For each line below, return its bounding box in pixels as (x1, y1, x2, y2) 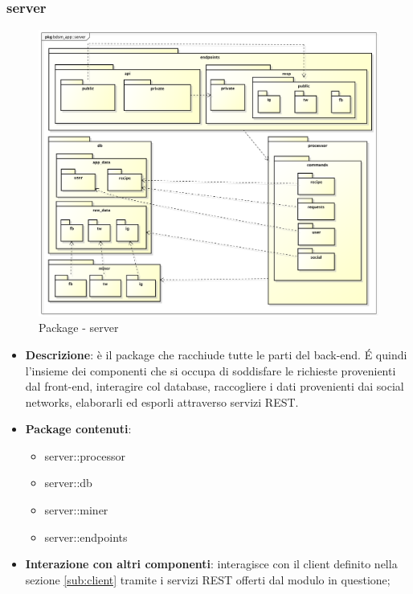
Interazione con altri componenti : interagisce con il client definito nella (25, 555, 398, 572)
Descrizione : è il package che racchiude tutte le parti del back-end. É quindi (25, 346, 407, 363)
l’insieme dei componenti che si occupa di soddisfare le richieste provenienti (25, 362, 396, 379)
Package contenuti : (25, 420, 132, 437)
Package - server (39, 319, 119, 336)
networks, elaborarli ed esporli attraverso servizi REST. (25, 393, 299, 410)
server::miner (44, 502, 108, 518)
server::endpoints (44, 528, 128, 545)
